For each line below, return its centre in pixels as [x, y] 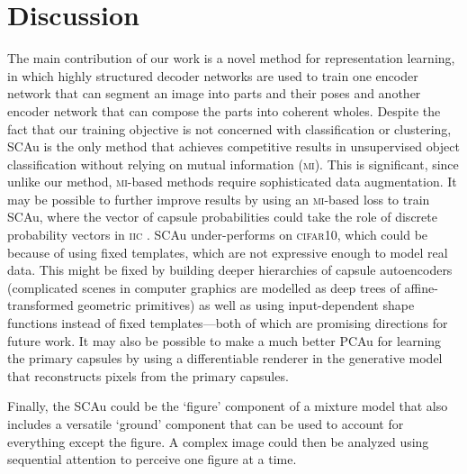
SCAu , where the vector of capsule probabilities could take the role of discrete [222, 217]
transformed [40, 305]
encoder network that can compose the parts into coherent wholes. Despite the [224, 110]
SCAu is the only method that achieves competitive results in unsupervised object [233, 146]
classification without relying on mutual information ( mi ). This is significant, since [233, 164]
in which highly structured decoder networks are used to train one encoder [213, 75]
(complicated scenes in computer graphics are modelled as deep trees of [204, 287]
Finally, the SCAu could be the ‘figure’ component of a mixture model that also [228, 406]
